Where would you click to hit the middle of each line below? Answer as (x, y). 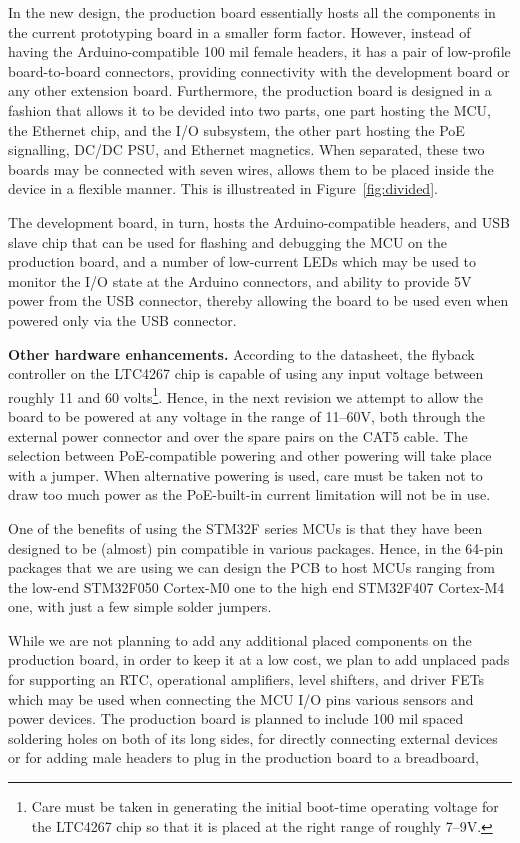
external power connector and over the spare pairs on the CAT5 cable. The (238, 435)
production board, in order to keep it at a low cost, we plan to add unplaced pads (259, 659)
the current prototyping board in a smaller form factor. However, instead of (239, 31)
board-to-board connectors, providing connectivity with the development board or (259, 70)
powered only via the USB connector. (122, 319)
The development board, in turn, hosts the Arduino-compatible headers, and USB (259, 221)
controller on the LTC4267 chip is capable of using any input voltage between (246, 373)
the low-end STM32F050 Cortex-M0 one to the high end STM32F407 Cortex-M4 (256, 586)
